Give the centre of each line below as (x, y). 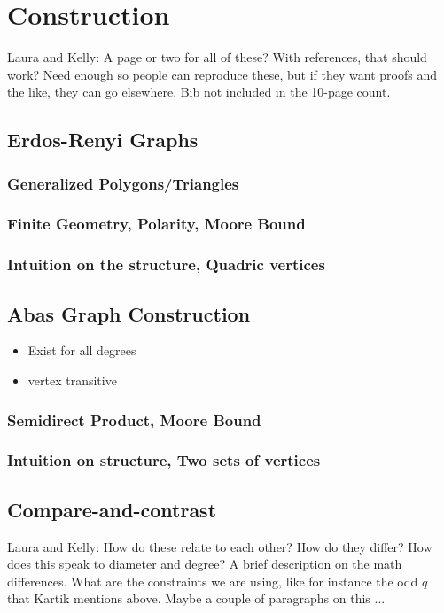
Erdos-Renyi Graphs (103, 140)
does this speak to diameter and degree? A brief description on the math (205, 564)
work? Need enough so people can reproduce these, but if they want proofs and (222, 74)
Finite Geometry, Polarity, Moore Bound (156, 224)
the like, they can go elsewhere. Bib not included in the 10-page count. (199, 92)
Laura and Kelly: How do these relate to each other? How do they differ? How (220, 546)
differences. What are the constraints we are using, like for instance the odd (213, 581)
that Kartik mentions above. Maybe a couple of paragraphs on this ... (196, 598)
